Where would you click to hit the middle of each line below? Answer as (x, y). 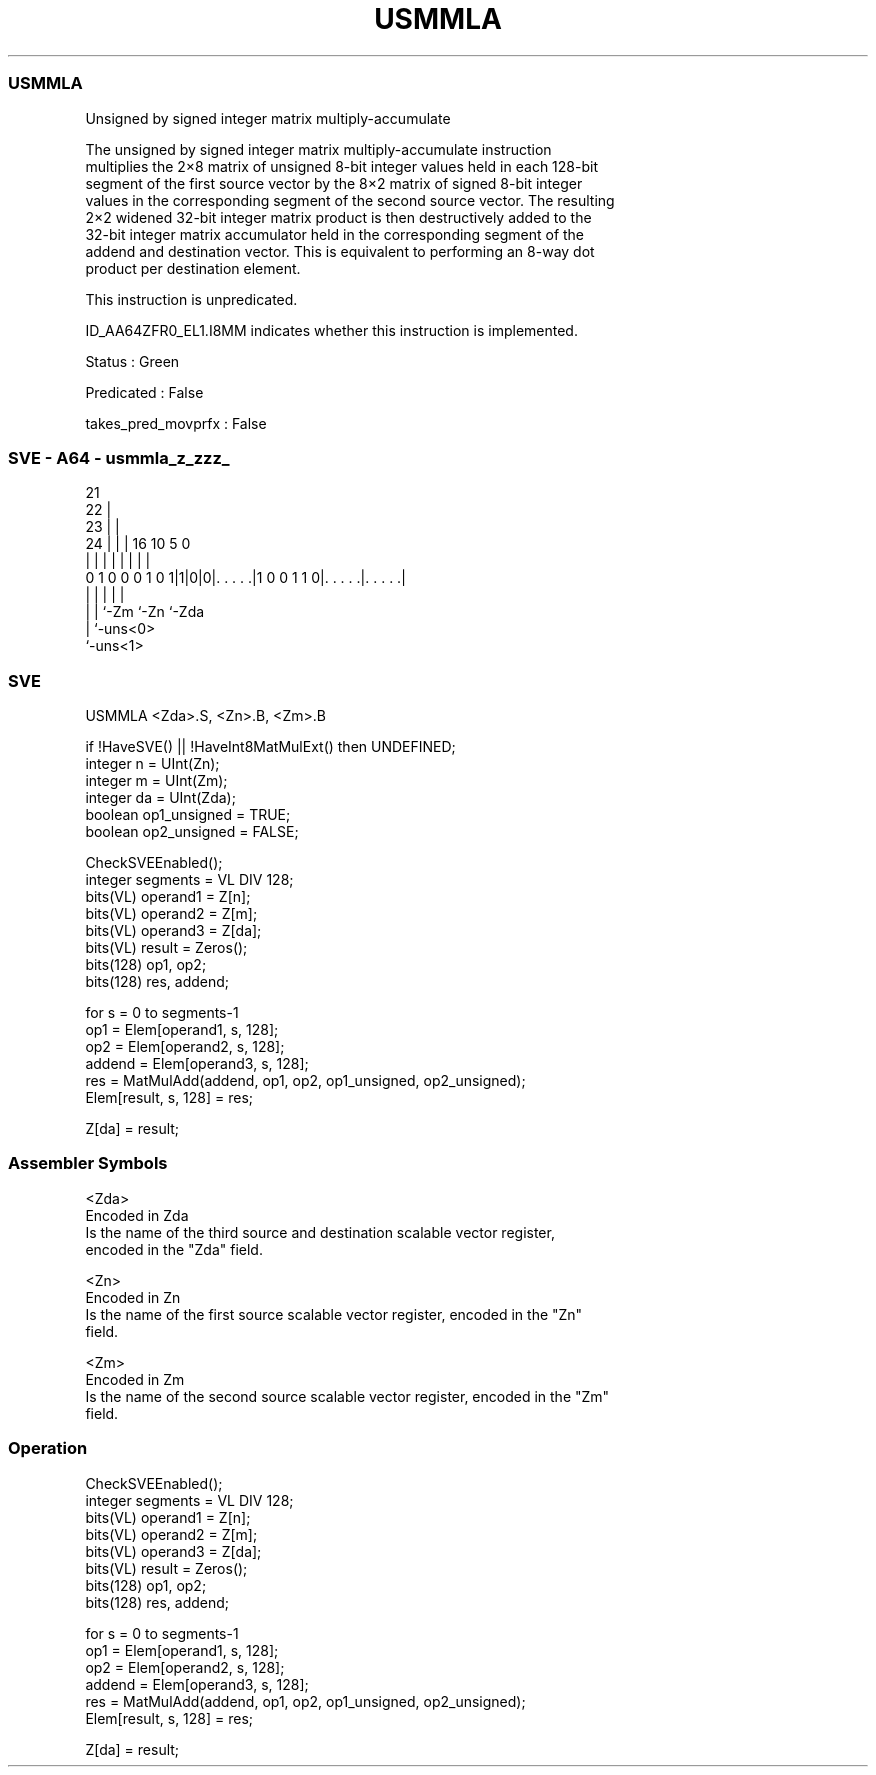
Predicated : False (144, 392)
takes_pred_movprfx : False (176, 423)
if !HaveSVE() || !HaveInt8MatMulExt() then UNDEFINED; (270, 746)
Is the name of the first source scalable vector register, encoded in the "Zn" (334, 1314)
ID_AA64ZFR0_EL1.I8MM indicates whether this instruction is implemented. (331, 330)
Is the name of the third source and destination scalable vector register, (320, 1232)
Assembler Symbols (88, 1163)
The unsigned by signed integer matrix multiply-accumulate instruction (318, 149)
